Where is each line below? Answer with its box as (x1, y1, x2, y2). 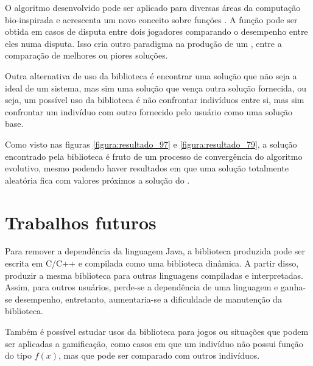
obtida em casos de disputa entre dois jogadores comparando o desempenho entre (5, 25, 308, 38)
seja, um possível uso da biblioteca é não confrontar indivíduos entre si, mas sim (5, 93, 304, 106)
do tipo (5, 349, 32, 362)
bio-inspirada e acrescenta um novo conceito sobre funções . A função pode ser (5, 13, 298, 26)
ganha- (280, 281, 306, 293)
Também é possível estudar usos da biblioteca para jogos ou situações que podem (5, 325, 309, 337)
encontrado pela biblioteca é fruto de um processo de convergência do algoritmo (5, 149, 303, 162)
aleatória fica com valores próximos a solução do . (5, 173, 190, 186)
